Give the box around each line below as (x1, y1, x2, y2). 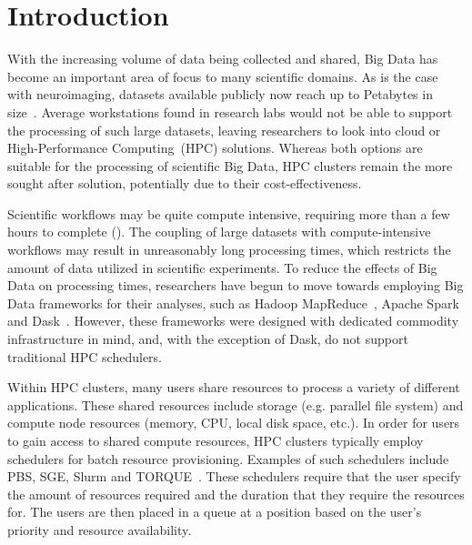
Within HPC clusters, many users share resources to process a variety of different (7, 378, 460, 397)
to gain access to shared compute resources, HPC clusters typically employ (7, 431, 424, 449)
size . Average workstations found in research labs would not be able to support (7, 102, 453, 121)
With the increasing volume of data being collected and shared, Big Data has (7, 49, 438, 68)
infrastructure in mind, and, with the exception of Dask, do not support (7, 329, 408, 348)
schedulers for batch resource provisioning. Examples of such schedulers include (7, 449, 449, 468)
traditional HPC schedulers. (7, 347, 163, 366)
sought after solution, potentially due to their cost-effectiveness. (7, 174, 362, 193)
